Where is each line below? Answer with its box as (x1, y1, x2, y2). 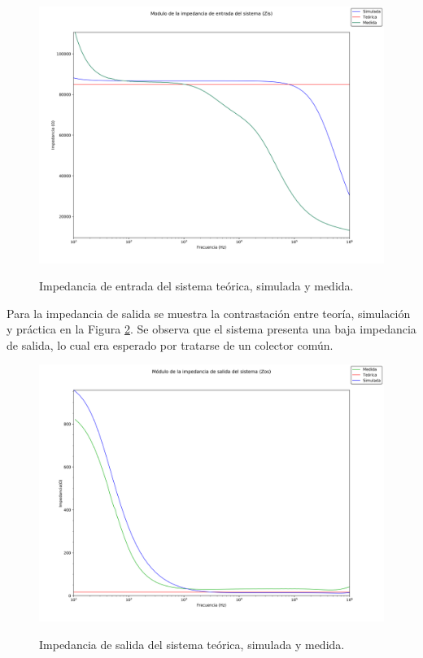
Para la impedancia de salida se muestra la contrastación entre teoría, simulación (7, 304, 411, 321)
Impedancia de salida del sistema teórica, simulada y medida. (39, 635, 345, 652)
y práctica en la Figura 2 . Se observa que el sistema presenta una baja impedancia (7, 320, 416, 338)
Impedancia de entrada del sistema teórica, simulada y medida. (39, 277, 354, 294)
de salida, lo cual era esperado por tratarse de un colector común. (7, 336, 334, 353)
